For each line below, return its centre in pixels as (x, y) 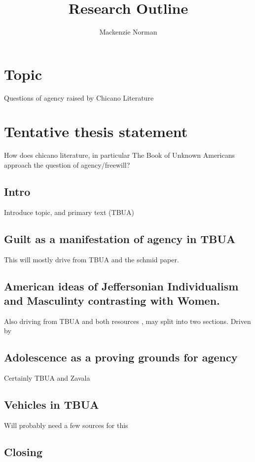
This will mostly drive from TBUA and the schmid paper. (91, 259)
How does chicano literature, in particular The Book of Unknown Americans (119, 155)
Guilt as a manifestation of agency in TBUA (120, 238)
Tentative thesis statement (96, 131)
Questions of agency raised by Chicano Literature (79, 97)
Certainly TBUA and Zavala (47, 378)
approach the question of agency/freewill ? (67, 164)
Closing (23, 451)
